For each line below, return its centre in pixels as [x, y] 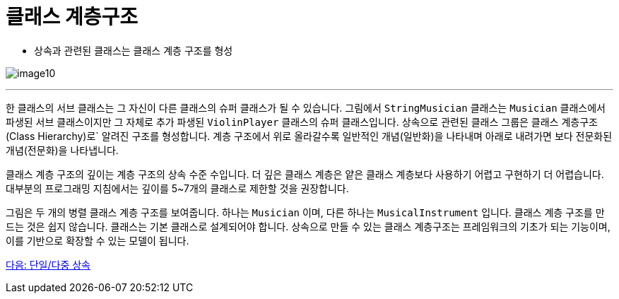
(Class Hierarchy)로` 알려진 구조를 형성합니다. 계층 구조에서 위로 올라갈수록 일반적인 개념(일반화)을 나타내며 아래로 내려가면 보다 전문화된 [309, 136]
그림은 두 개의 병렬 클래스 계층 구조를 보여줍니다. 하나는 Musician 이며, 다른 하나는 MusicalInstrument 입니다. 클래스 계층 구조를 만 [305, 212]
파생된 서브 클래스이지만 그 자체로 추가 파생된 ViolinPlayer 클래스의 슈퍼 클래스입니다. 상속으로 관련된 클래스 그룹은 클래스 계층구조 [302, 122]
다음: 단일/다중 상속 [48, 264]
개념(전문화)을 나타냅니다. [62, 150]
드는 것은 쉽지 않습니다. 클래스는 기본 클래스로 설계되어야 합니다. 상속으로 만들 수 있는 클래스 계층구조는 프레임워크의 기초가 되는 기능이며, [308, 226]
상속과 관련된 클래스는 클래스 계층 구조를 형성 [134, 50]
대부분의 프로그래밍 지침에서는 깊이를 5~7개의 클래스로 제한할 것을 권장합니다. [177, 188]
